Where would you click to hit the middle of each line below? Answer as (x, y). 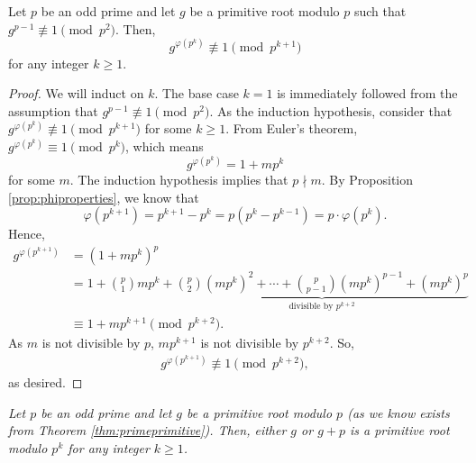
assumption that (53, 110)
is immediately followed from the (367, 93)
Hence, (27, 234)
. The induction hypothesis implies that (179, 180)
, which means (165, 146)
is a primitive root (399, 430)
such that (380, 11)
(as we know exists (398, 412)
